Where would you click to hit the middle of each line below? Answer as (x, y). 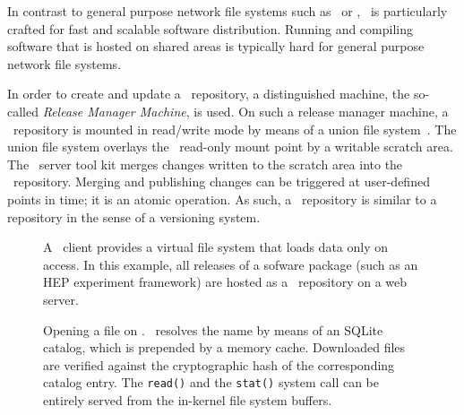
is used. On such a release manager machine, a (321, 111)
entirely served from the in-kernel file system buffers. (188, 399)
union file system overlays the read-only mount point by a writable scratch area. (230, 147)
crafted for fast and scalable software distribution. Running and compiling (210, 28)
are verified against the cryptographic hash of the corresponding (219, 364)
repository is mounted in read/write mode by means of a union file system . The (235, 129)
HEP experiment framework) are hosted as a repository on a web (225, 282)
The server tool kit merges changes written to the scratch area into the (205, 164)
